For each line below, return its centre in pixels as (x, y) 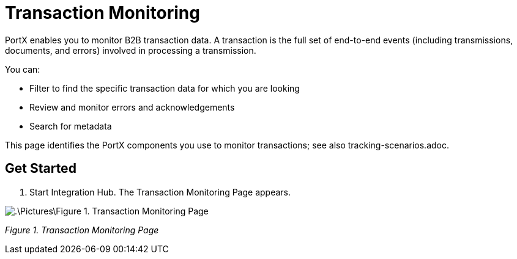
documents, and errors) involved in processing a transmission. (131, 50)
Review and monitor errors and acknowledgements (132, 107)
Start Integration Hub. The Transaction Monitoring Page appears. (160, 192)
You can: (23, 69)
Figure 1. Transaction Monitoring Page (82, 230)
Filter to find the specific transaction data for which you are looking (165, 88)
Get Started (41, 169)
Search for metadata (71, 126)
